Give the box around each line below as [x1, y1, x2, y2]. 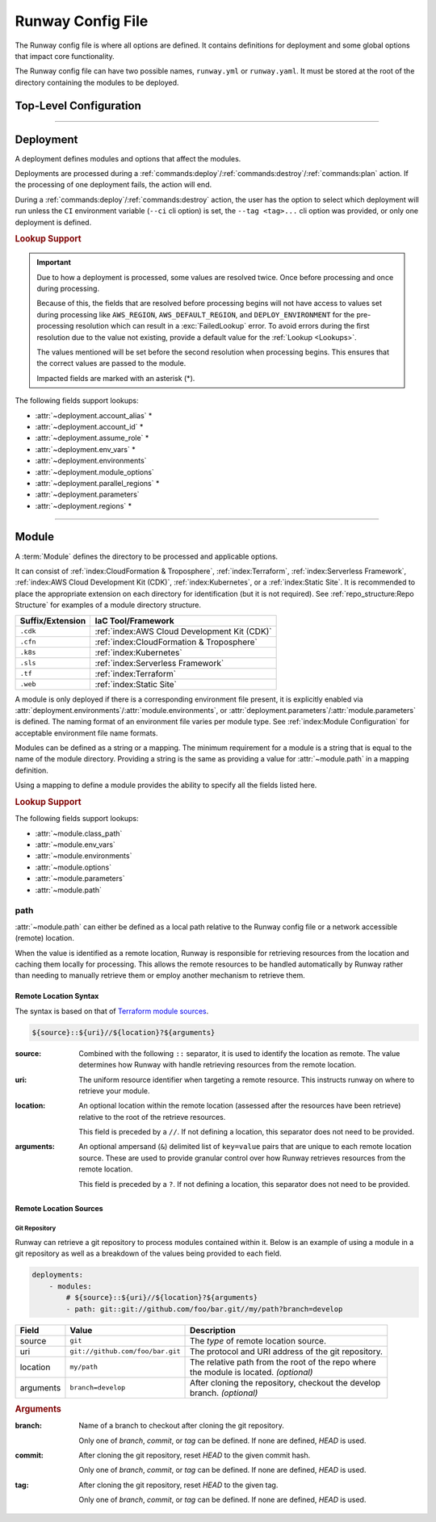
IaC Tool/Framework [94, 614, 174, 626]
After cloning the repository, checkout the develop [190, 1377, 381, 1388]
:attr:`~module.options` [35, 862, 112, 872]
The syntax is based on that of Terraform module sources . [15, 1006, 209, 1016]
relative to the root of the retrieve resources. [78, 1112, 226, 1122]
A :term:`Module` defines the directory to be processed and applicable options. [15, 551, 279, 561]
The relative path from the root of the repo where [190, 1356, 376, 1368]
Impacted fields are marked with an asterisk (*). [36, 373, 195, 383]
